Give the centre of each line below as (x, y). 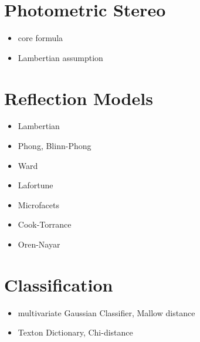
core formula (40, 38)
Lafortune (35, 185)
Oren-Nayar (39, 244)
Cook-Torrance (45, 224)
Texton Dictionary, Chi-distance (75, 332)
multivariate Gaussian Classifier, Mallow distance (106, 312)
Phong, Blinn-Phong (55, 146)
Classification (59, 284)
